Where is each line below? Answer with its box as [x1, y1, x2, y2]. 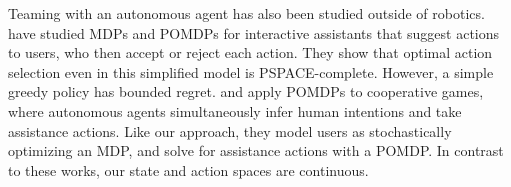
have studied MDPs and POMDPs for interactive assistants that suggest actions [8, 22, 500, 43]
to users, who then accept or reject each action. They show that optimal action [8, 42, 493, 63]
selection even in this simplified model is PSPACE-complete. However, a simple [8, 61, 494, 82]
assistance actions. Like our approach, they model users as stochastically [8, 120, 452, 141]
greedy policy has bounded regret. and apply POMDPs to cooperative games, [8, 81, 484, 102]
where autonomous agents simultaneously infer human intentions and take [8, 100, 462, 121]
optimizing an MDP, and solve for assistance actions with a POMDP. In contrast [8, 140, 504, 161]
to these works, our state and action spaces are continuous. [8, 159, 369, 180]
